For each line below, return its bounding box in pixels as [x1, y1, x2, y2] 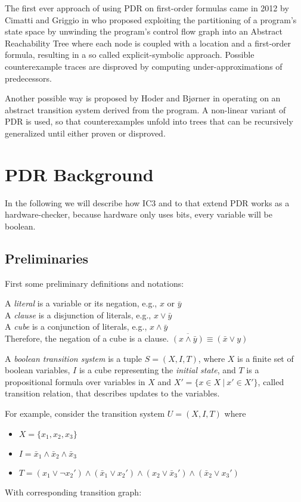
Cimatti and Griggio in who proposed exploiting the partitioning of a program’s [5, 13, 297, 26]
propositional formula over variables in [5, 375, 145, 388]
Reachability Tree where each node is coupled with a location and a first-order [5, 36, 291, 49]
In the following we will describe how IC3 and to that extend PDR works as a [5, 196, 290, 209]
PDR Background [5, 162, 154, 186]
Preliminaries [5, 249, 89, 267]
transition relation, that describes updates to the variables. [5, 387, 220, 399]
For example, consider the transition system [5, 407, 165, 419]
